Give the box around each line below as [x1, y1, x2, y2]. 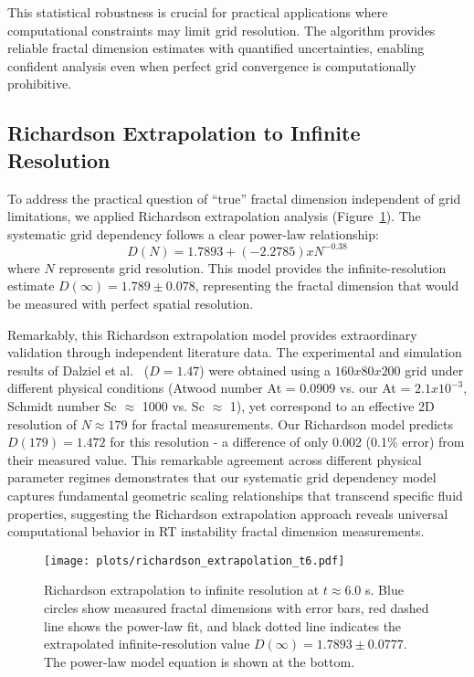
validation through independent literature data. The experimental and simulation [7, 343, 462, 362]
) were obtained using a [199, 360, 331, 379]
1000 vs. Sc [142, 397, 205, 415]
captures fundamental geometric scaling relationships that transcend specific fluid [7, 485, 463, 504]
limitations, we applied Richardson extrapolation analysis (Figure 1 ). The [7, 206, 421, 226]
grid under [405, 360, 464, 379]
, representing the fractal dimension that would [195, 276, 459, 295]
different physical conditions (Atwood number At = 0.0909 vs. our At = [7, 378, 411, 397]
